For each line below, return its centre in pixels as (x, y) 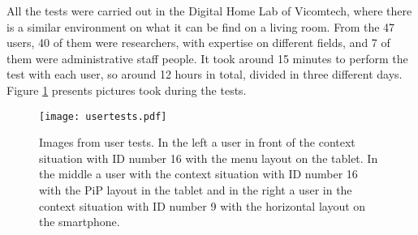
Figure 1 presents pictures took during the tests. (127, 90)
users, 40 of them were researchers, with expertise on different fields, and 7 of (198, 43)
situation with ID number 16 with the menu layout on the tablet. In (209, 158)
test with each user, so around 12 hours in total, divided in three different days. (205, 74)
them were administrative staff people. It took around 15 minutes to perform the (207, 58)
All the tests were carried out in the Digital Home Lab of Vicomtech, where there (209, 11)
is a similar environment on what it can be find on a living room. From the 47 (201, 26)
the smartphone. (80, 222)
